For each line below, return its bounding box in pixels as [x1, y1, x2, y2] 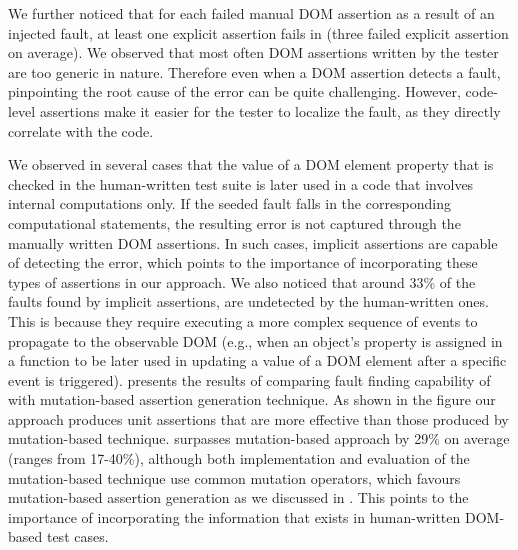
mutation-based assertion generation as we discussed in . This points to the [8, 487, 469, 508]
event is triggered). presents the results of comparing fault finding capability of [8, 369, 491, 390]
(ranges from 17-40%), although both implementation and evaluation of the [8, 448, 470, 469]
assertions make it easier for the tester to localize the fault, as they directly [39, 100, 501, 121]
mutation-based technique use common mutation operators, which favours [8, 467, 461, 488]
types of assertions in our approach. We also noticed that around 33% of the [8, 271, 476, 292]
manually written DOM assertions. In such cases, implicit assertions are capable [8, 232, 498, 253]
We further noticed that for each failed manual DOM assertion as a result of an [8, 3, 495, 23]
